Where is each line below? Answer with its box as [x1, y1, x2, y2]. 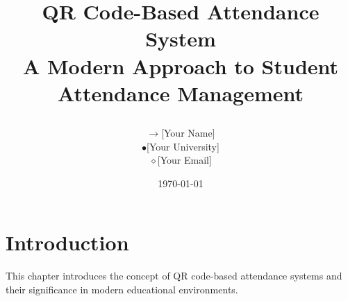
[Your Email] [157, 153, 212, 167]
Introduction [6, 228, 129, 257]
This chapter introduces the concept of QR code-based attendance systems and [6, 268, 342, 283]
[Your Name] [161, 125, 215, 139]
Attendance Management [57, 78, 304, 107]
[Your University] [147, 139, 219, 153]
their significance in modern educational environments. [6, 282, 238, 296]
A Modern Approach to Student [22, 51, 339, 80]
